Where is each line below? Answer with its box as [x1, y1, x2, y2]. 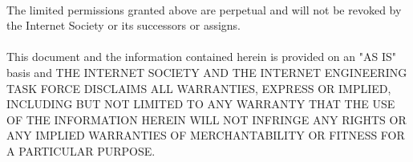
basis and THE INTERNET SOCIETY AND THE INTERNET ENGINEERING [6, 63, 407, 80]
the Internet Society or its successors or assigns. [6, 17, 241, 34]
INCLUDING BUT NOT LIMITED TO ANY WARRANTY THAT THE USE [6, 95, 395, 112]
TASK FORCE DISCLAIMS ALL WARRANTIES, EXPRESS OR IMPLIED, [6, 79, 391, 96]
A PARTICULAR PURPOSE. [6, 142, 156, 159]
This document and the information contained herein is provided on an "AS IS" [6, 48, 397, 65]
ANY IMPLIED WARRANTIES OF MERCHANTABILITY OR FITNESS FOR [6, 127, 405, 144]
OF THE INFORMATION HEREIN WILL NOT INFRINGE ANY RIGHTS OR [6, 111, 407, 128]
